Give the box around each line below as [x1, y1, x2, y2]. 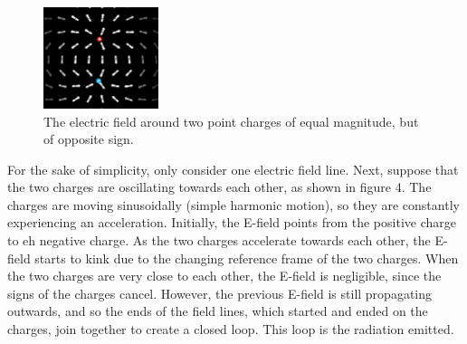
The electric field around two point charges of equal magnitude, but [43, 111, 419, 130]
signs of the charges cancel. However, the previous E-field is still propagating [7, 283, 433, 302]
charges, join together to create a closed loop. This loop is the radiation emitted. [7, 320, 454, 339]
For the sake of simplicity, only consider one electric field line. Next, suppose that [7, 159, 459, 178]
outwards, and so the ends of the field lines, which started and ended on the [7, 301, 428, 320]
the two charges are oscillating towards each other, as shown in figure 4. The [7, 177, 432, 196]
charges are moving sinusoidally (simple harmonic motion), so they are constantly [7, 195, 460, 214]
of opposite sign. [43, 129, 134, 148]
